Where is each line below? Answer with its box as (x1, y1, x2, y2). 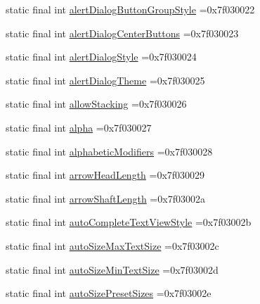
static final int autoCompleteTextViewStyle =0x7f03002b (6, 215, 252, 229)
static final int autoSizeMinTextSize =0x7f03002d (6, 262, 219, 277)
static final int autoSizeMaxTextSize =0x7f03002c (6, 238, 219, 253)
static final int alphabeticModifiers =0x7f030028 (6, 144, 213, 158)
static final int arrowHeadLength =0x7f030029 (6, 167, 205, 182)
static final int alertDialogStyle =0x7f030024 (6, 49, 197, 64)
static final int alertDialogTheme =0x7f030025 (6, 72, 205, 87)
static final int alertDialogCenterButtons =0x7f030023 (6, 25, 239, 40)
